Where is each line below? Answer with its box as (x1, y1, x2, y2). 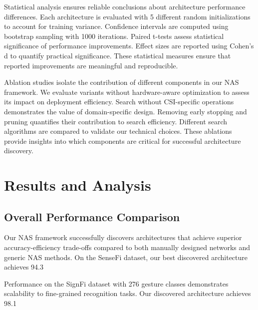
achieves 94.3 (4, 262, 44, 272)
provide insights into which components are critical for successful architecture (4, 135, 241, 146)
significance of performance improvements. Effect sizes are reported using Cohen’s (4, 40, 254, 51)
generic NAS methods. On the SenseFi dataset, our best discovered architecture (4, 252, 248, 262)
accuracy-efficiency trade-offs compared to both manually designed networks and (4, 242, 251, 253)
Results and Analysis (4, 175, 151, 195)
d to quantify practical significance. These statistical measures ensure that (4, 50, 231, 60)
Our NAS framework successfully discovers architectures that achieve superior (4, 232, 242, 243)
